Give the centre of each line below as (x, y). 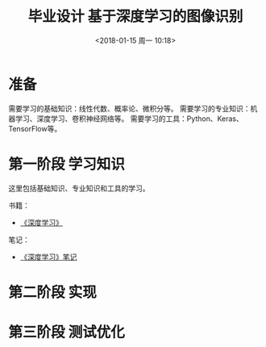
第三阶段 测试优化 (66, 332)
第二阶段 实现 (52, 292)
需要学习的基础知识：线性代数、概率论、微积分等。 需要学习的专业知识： (129, 108)
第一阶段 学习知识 (66, 164)
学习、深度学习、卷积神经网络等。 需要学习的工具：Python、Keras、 (129, 119)
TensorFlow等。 (35, 128)
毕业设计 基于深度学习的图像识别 (135, 17)
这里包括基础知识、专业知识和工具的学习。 (79, 188)
